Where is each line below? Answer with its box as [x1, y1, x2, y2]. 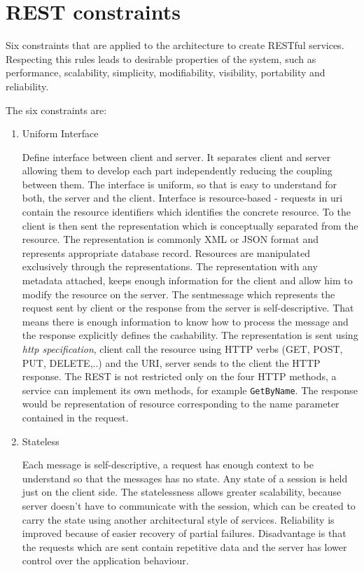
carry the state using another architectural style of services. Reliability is [22, 512, 335, 526]
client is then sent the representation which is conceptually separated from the [22, 218, 358, 232]
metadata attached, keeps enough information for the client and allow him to [22, 273, 353, 288]
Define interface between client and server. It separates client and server [22, 149, 331, 164]
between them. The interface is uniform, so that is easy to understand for [22, 176, 337, 191]
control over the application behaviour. [22, 553, 189, 568]
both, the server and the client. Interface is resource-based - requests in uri [22, 190, 343, 205]
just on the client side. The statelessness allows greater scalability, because [22, 484, 342, 499]
